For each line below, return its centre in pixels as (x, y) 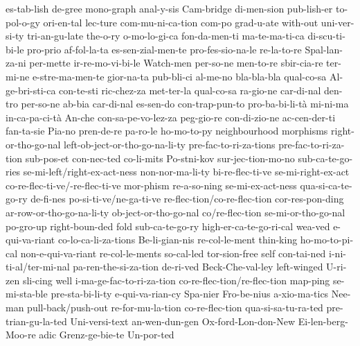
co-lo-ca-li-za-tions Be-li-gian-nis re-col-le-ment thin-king (178, 240)
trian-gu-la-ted (36, 321)
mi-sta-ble (27, 294)
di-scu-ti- (326, 36)
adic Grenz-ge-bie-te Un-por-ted (107, 335)
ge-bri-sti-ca (31, 90)
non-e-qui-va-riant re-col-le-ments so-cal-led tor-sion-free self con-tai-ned (173, 253)
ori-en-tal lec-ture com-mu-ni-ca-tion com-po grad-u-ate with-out (181, 22)
